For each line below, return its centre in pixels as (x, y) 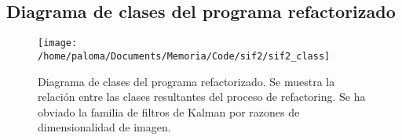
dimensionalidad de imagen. (104, 127)
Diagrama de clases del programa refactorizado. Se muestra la (186, 81)
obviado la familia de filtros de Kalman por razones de (169, 111)
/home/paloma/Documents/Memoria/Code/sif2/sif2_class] (184, 56)
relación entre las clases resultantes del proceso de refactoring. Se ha (202, 97)
